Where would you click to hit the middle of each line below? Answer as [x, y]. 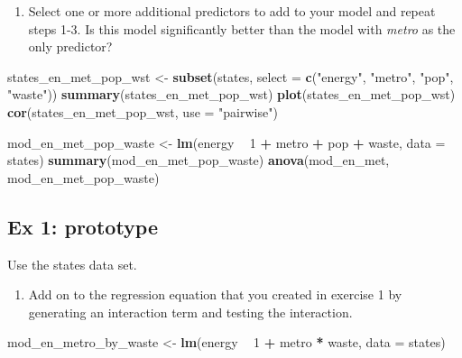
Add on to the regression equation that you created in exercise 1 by [215, 294]
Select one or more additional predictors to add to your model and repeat [232, 11]
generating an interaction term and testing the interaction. [190, 312]
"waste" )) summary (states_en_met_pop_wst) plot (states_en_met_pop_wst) [231, 94]
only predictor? [70, 46]
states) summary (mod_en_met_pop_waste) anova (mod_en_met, [199, 160]
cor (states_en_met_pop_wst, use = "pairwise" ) [143, 111]
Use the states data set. [72, 264]
